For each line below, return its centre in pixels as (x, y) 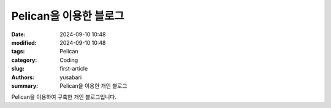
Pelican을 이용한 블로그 (68, 16)
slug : (18, 69)
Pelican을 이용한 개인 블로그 (93, 85)
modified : (24, 42)
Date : (18, 34)
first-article (74, 69)
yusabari (71, 77)
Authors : (23, 77)
